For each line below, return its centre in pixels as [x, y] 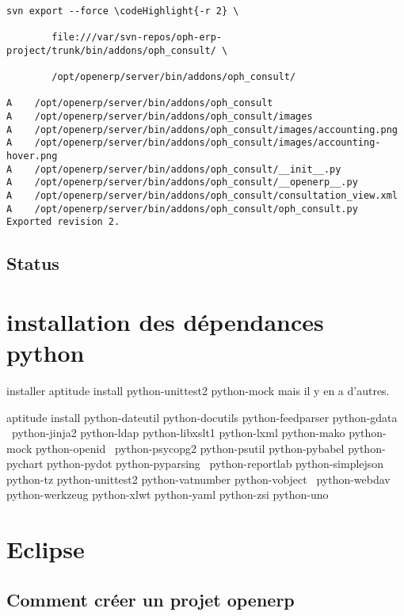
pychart [25, 464]
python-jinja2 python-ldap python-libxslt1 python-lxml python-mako [178, 433]
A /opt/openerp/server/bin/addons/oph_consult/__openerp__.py [182, 183]
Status [33, 263]
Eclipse [46, 549]
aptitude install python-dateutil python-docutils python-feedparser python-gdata [202, 417]
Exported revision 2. [63, 222]
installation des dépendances [165, 321]
